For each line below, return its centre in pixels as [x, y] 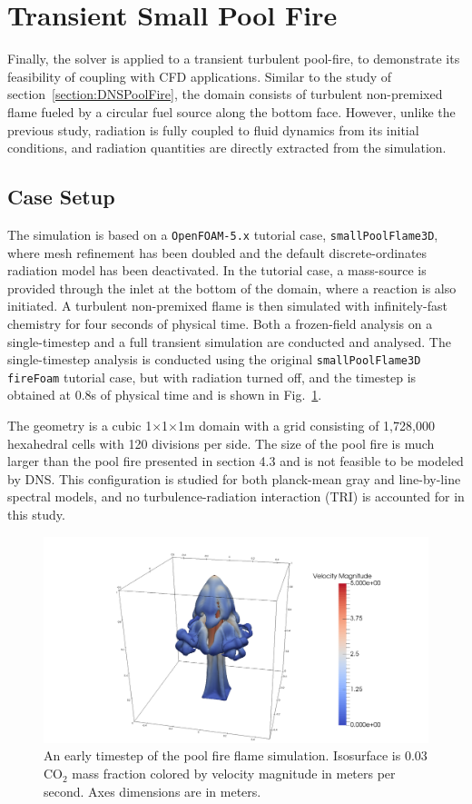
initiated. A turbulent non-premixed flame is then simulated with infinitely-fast [227, 306]
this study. [36, 514]
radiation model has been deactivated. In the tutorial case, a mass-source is [217, 270]
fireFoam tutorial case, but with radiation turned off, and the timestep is [212, 377]
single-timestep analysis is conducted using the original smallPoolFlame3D [214, 359]
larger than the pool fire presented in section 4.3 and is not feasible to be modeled [236, 461]
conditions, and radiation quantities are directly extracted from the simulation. [227, 148]
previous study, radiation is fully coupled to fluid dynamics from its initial [213, 129]
